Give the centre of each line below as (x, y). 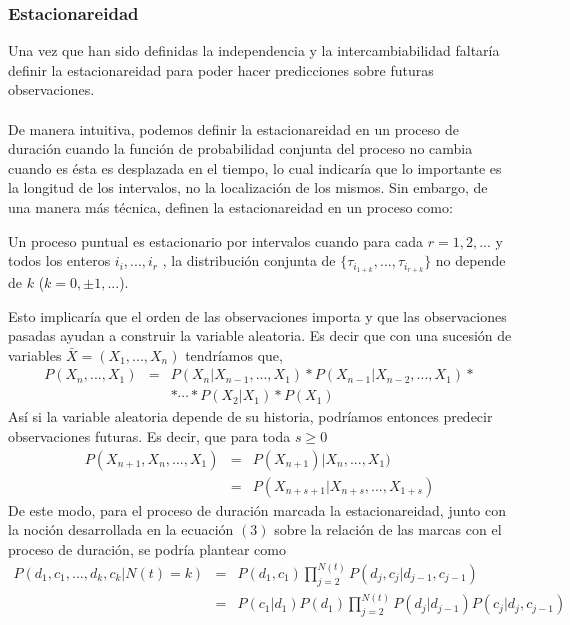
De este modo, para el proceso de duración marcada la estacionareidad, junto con (257, 509)
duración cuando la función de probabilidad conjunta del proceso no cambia (240, 148)
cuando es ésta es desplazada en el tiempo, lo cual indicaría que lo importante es (255, 167)
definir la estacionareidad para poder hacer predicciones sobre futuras (221, 69)
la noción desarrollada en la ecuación (121, 529)
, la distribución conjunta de (249, 260)
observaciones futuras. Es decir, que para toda (149, 436)
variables (35, 354)
